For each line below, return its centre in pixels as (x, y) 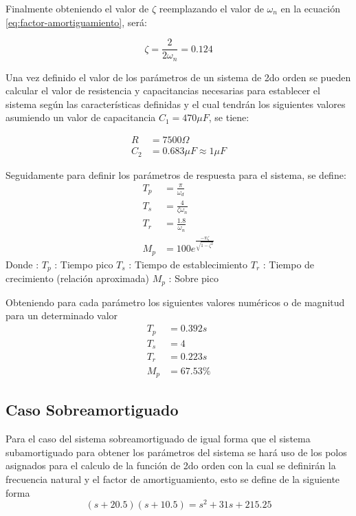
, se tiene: (229, 117)
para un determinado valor (62, 315)
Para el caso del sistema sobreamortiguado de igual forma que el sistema (158, 439)
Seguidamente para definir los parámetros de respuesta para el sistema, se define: (176, 174)
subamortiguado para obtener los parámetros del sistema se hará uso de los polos (176, 452)
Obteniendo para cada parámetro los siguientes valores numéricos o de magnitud (175, 302)
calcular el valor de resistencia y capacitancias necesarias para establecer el (163, 90)
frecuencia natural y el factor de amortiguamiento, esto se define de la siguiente (173, 479)
